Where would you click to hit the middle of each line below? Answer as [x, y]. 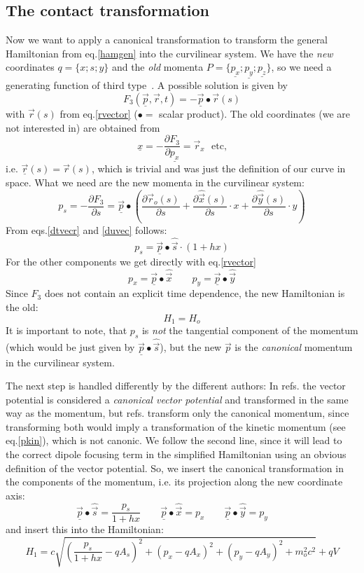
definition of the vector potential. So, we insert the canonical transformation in [175, 468]
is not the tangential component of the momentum [250, 330]
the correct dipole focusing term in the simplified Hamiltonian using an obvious [176, 454]
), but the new [191, 347]
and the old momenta [157, 67]
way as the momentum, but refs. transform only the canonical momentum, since [177, 413]
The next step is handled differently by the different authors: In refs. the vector [176, 386]
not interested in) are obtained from [83, 127]
